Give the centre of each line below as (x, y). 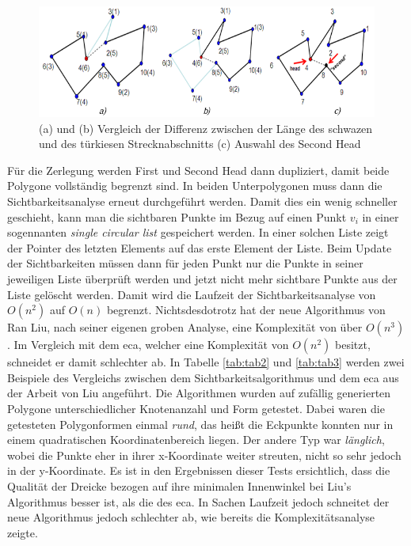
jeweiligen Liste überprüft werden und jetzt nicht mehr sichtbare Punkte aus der (202, 279)
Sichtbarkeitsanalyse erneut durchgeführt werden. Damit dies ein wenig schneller (202, 201)
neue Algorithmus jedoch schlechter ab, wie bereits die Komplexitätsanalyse (191, 517)
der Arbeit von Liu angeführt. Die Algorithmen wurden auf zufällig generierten (199, 393)
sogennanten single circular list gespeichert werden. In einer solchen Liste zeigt (198, 232)
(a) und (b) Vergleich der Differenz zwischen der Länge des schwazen (206, 128)
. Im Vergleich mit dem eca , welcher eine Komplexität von (148, 345)
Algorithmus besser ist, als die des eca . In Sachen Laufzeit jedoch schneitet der (198, 501)
